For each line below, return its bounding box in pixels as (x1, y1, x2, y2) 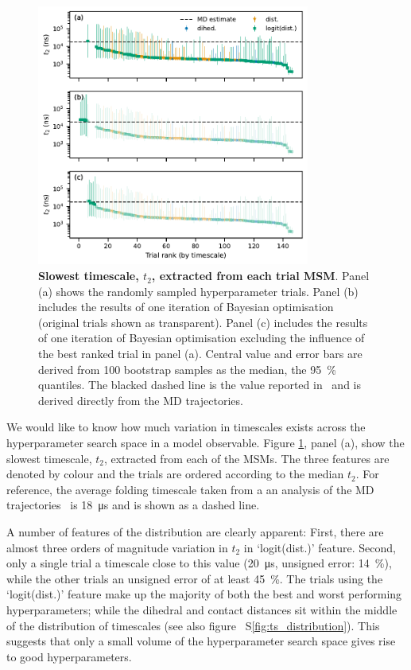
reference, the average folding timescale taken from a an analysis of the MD (6, 481, 374, 497)
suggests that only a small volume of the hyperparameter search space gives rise (6, 633, 396, 649)
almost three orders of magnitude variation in (6, 539, 228, 555)
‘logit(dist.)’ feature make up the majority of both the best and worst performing (6, 586, 402, 602)
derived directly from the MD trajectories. (38, 391, 243, 408)
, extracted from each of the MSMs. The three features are (103, 450, 390, 466)
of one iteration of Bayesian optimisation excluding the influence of (38, 329, 365, 346)
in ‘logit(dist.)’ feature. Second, (243, 539, 396, 555)
